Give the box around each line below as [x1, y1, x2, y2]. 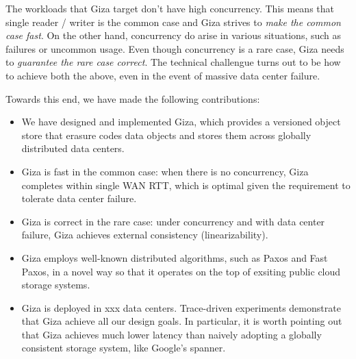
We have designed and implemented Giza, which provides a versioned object [21, 114, 341, 129]
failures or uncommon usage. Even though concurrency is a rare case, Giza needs [5, 41, 344, 55]
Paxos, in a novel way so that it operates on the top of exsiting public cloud [21, 264, 341, 278]
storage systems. [21, 277, 90, 292]
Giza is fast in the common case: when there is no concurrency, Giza [21, 164, 309, 178]
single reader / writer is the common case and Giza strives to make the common [5, 14, 341, 29]
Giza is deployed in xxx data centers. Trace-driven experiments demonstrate [21, 300, 341, 314]
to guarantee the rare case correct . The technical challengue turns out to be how [5, 55, 341, 69]
